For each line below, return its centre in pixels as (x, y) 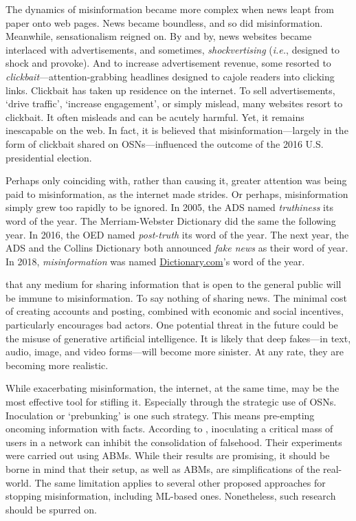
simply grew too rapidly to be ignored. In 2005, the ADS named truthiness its (169, 207)
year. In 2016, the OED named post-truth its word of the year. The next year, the (177, 234)
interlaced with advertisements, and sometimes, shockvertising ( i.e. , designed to (173, 49)
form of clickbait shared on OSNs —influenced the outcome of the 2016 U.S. (165, 143)
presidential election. (49, 157)
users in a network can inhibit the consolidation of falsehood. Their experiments (174, 442)
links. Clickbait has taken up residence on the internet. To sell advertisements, (170, 90)
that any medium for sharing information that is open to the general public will (174, 284)
